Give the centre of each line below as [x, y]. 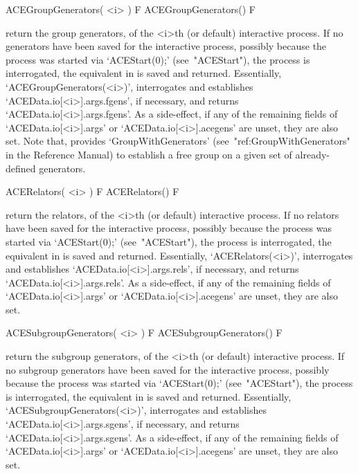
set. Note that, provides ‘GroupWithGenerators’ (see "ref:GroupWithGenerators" [178, 141]
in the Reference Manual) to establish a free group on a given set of [149, 154]
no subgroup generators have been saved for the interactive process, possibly [168, 369]
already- [313, 154]
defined [21, 168]
